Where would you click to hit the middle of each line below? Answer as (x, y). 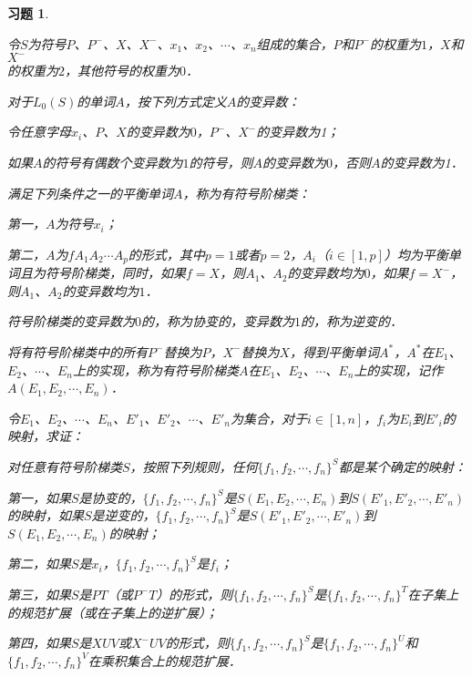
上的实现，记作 (399, 369)
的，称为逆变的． (352, 321)
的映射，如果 (46, 515)
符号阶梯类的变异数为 (71, 321)
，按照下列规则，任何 (194, 466)
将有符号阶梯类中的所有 (77, 351)
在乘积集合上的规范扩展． (164, 660)
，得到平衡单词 (334, 351)
